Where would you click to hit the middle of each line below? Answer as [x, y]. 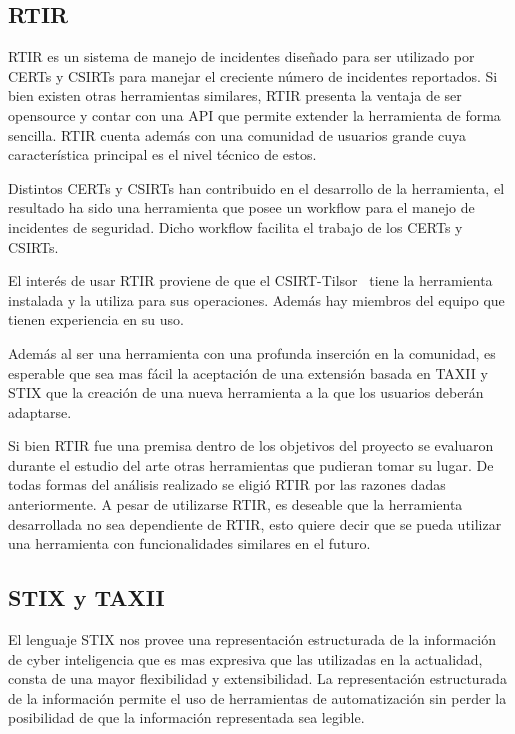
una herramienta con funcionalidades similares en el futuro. [189, 543]
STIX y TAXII [86, 597]
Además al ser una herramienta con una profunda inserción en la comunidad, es [252, 352]
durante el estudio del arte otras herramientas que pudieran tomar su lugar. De [251, 464]
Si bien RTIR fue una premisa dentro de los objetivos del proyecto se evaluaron [251, 445]
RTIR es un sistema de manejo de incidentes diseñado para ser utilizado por [241, 56]
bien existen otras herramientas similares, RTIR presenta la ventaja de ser [235, 95]
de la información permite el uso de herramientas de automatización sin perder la [257, 697]
